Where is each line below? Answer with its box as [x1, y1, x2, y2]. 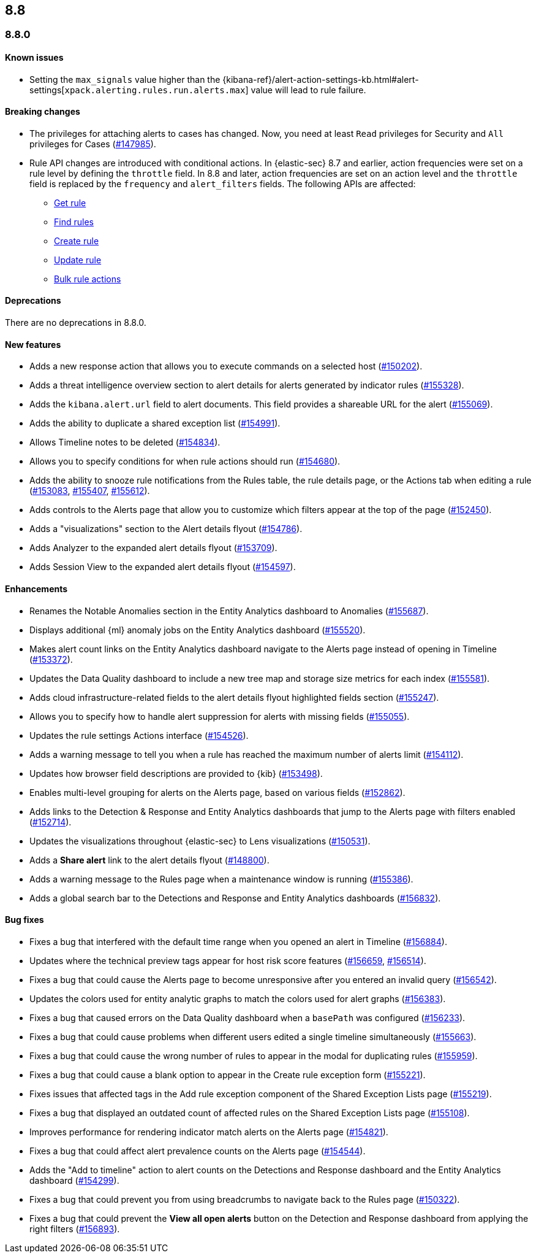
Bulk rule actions [54, 273, 121, 284]
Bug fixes [5, 914, 44, 925]
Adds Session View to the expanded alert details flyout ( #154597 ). [29, 561, 296, 573]
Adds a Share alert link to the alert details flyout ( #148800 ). [29, 854, 270, 865]
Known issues [5, 52, 64, 63]
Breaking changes [5, 106, 80, 117]
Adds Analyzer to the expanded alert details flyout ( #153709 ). [29, 542, 277, 554]
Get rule [54, 197, 86, 208]
